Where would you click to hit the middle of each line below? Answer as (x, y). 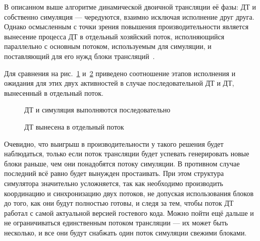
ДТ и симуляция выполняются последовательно (97, 110)
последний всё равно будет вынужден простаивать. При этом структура (114, 173)
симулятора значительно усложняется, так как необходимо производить (114, 183)
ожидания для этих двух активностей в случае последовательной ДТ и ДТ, (119, 83)
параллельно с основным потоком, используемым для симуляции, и (108, 46)
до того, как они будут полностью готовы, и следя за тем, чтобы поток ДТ (119, 203)
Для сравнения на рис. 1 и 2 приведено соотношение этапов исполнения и (120, 73)
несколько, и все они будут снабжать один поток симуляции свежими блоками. (125, 232)
